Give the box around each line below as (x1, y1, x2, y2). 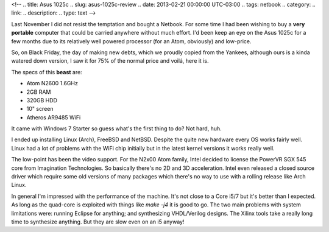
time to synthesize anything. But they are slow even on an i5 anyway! (11, 218, 185, 225)
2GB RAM (26, 88, 51, 96)
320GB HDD (26, 96, 58, 104)
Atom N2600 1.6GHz (26, 80, 79, 87)
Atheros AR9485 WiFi (26, 113, 81, 121)
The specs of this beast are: (11, 68, 82, 76)
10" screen (26, 105, 54, 113)
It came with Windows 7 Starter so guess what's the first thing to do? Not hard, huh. (11, 125, 222, 132)
